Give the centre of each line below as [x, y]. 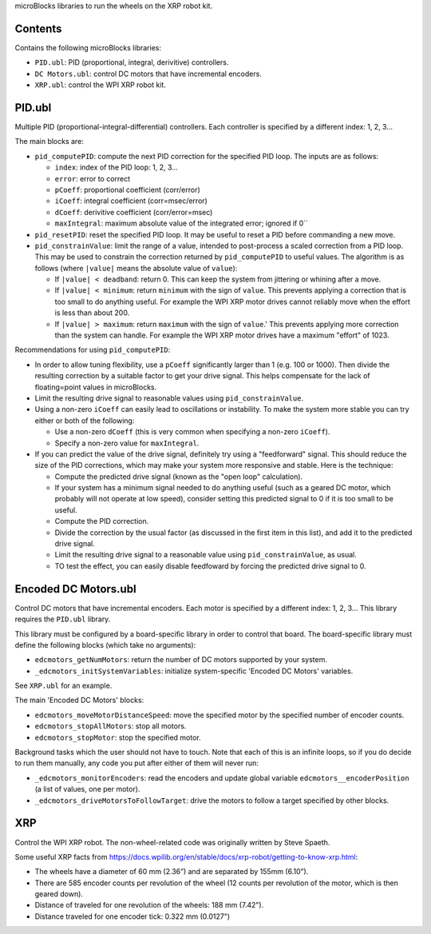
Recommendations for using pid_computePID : [93, 350]
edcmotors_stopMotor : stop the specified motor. [118, 737]
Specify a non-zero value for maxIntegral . [127, 443]
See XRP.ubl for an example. [63, 686]
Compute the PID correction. [102, 521]
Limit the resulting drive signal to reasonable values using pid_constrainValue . [169, 398]
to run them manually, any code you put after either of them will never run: [137, 763]
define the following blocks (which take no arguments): [105, 645]
